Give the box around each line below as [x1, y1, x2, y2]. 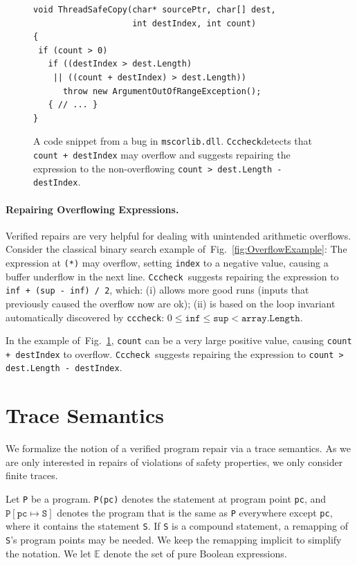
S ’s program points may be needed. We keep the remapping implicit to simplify [6, 532, 342, 547]
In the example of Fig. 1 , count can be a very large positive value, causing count [6, 333, 352, 348]
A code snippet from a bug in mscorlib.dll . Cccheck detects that [33, 134, 313, 148]
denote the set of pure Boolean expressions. [103, 546, 287, 560]
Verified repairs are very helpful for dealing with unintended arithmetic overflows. [6, 228, 351, 242]
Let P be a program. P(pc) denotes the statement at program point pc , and [6, 492, 327, 506]
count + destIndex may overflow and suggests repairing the [33, 147, 291, 161]
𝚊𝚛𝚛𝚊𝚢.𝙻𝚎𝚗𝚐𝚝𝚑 [241, 313, 300, 323]
